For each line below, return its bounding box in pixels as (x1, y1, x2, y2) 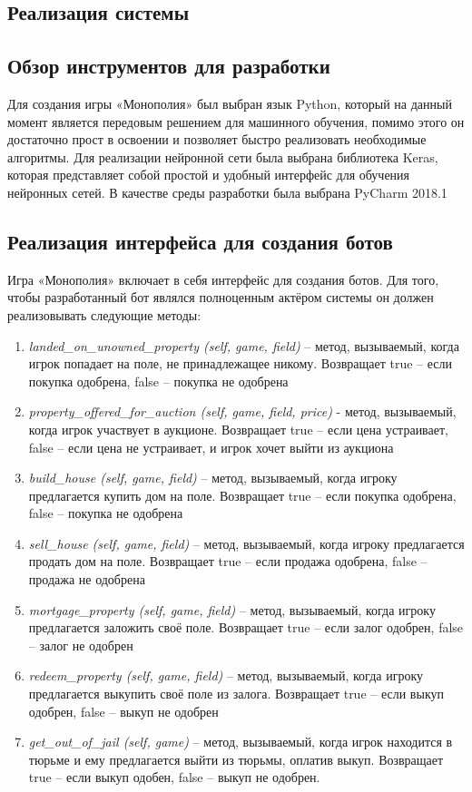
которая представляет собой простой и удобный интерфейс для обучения (7, 165, 410, 184)
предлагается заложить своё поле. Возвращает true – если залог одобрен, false (28, 618, 464, 637)
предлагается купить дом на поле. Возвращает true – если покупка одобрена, (28, 485, 457, 504)
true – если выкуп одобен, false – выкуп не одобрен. (28, 768, 320, 787)
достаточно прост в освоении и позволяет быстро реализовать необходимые (7, 130, 427, 149)
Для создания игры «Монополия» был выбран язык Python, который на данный (7, 93, 452, 112)
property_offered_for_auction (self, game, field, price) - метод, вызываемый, (28, 402, 457, 421)
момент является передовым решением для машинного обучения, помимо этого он (7, 112, 465, 131)
